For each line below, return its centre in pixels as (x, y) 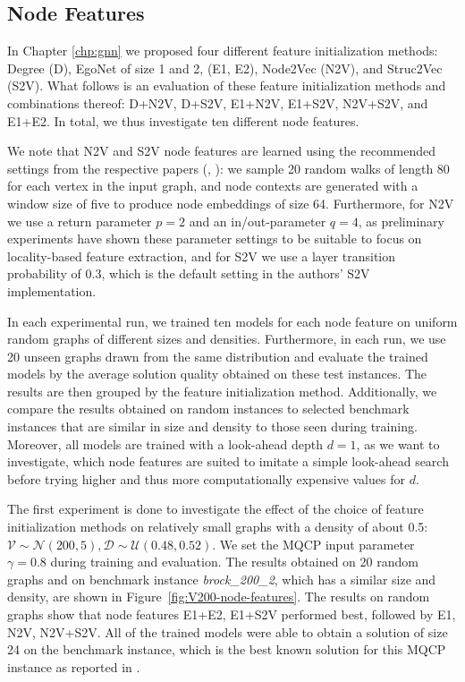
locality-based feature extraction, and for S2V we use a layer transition (202, 256)
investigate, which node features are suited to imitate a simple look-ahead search (228, 461)
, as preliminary (401, 221)
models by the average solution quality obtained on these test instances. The (217, 374)
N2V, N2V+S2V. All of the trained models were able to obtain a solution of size (228, 631)
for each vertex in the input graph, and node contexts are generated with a (213, 186)
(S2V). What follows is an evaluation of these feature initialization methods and (227, 85)
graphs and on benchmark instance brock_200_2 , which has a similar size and (222, 579)
